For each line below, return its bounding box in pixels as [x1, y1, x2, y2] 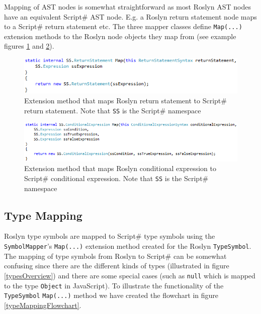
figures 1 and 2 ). [4, 41, 54, 51]
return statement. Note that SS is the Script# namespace [24, 105, 201, 115]
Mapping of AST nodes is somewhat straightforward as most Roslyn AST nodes [4, 2, 251, 12]
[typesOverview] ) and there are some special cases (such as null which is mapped [4, 270, 255, 280]
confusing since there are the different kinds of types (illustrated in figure [4, 260, 229, 271]
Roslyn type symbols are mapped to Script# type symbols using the [4, 231, 215, 241]
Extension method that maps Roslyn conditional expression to [24, 163, 216, 174]
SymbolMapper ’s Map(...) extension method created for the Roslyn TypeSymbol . [4, 241, 251, 251]
